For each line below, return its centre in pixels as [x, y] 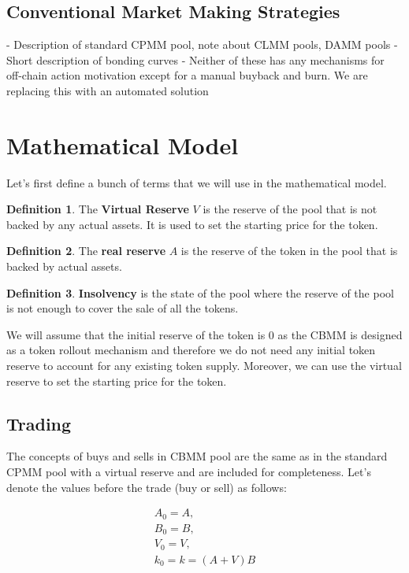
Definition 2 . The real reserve [86, 251]
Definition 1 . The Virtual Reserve [98, 209]
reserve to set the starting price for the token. [117, 381]
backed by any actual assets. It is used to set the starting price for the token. [192, 224]
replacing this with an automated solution [108, 90]
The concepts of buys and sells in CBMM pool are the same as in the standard [197, 456]
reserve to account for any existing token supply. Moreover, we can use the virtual [204, 366]
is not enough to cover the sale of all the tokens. [123, 308]
